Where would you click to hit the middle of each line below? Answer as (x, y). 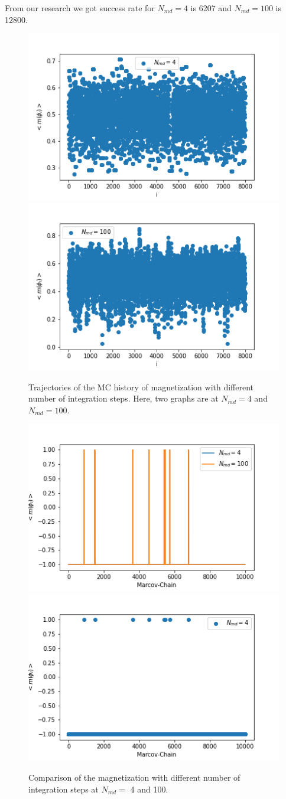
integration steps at (64, 789)
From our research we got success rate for (80, 8)
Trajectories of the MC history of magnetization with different (141, 387)
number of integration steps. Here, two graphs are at (123, 398)
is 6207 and (211, 8)
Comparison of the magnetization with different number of (134, 777)
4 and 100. (149, 789)
